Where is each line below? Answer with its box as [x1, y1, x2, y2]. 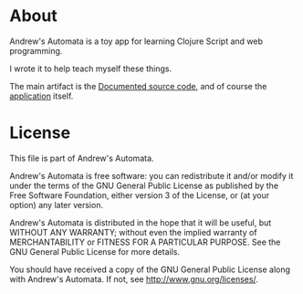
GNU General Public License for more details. [9, 246, 181, 257]
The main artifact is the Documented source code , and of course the [9, 80, 267, 91]
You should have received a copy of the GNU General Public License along [9, 264, 290, 275]
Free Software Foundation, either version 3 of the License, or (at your [9, 189, 270, 201]
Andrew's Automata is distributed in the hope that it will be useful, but [9, 216, 272, 228]
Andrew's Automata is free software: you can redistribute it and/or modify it [9, 170, 294, 181]
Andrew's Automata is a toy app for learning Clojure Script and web [9, 36, 263, 47]
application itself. [9, 90, 74, 101]
